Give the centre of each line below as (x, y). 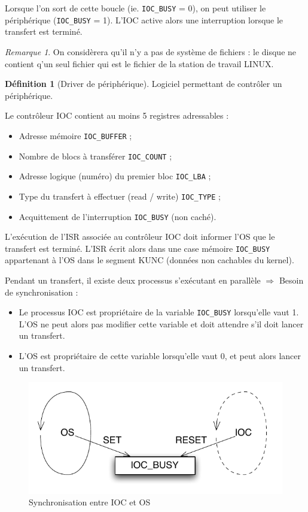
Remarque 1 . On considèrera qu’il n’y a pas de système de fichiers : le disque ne (151, 51)
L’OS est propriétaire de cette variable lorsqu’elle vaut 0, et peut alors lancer (160, 356)
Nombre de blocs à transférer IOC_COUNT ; (95, 156)
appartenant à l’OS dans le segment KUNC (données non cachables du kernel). (150, 260)
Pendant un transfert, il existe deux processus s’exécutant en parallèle (133, 280)
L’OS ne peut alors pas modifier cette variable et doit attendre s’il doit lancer (161, 323)
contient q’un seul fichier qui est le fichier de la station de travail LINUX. (139, 63)
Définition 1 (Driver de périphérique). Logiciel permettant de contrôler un (144, 84)
